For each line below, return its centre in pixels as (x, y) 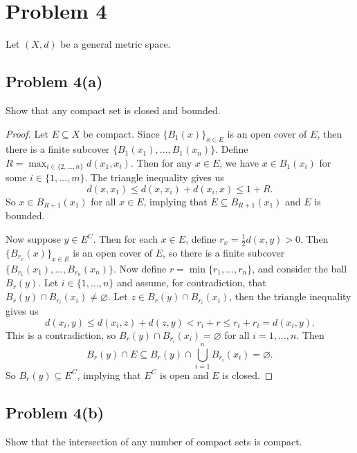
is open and (184, 375)
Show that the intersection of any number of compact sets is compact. (154, 441)
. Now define (140, 268)
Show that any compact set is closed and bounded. (113, 110)
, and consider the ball (300, 268)
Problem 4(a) (54, 81)
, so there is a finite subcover (224, 252)
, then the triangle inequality (290, 296)
